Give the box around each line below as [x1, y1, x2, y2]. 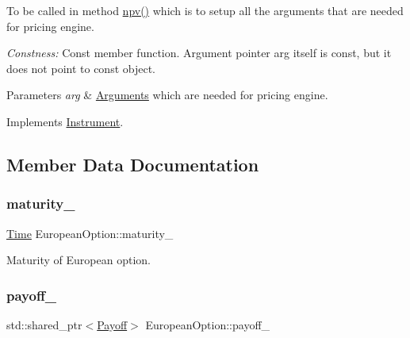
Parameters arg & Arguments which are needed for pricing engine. [6, 86, 328, 103]
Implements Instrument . [6, 113, 124, 129]
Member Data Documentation [6, 152, 259, 176]
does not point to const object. [6, 60, 155, 76]
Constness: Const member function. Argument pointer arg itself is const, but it [6, 44, 392, 61]
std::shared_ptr [6, 316, 82, 332]
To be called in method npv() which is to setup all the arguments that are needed [6, 2, 404, 18]
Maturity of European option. [6, 252, 151, 268]
